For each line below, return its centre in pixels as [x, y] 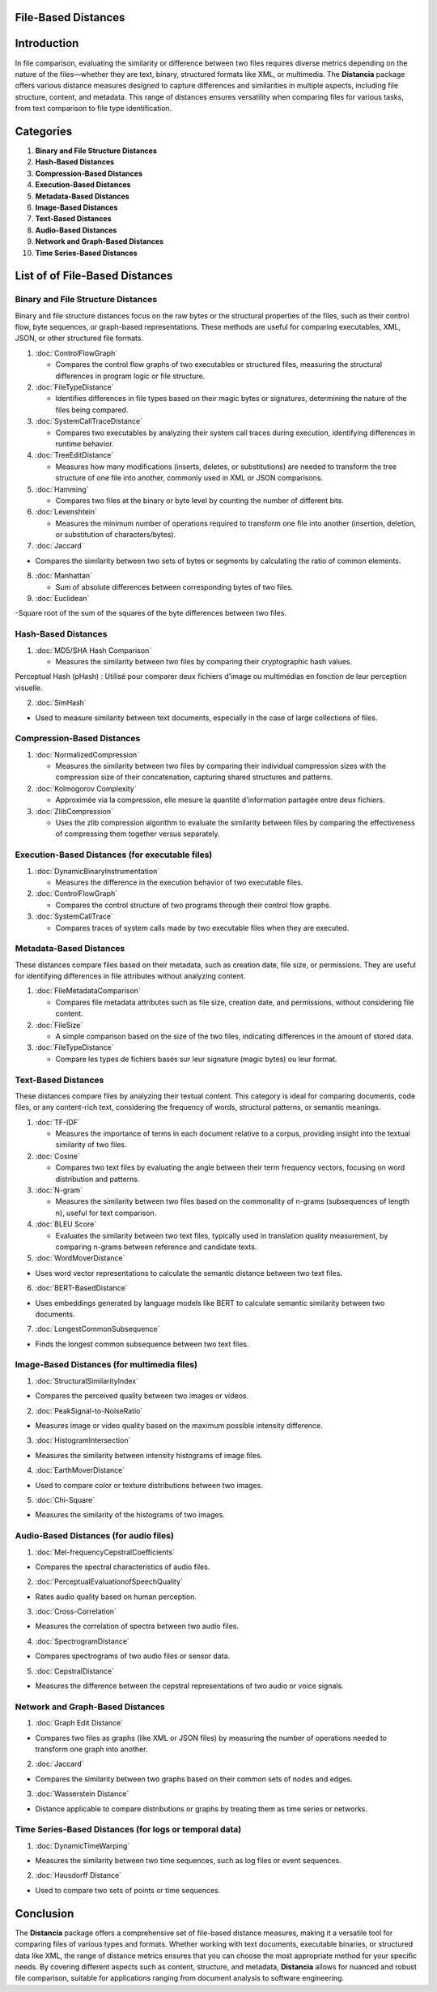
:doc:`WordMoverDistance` [80, 1258]
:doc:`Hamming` [62, 489]
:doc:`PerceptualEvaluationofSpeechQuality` [109, 1582]
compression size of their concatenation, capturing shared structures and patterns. [194, 777]
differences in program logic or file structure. [130, 376]
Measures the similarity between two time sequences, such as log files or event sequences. [188, 1861]
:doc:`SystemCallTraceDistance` [89, 421]
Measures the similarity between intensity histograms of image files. [149, 1455]
